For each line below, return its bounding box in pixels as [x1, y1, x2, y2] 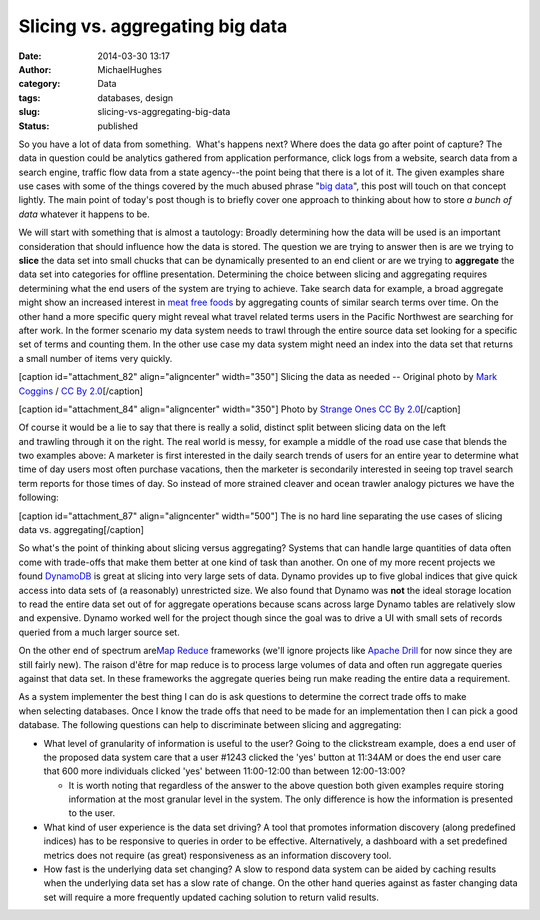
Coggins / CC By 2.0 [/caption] [18, 385, 144, 397]
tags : [18, 91, 41, 104]
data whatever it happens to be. [18, 208, 150, 220]
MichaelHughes [97, 63, 162, 75]
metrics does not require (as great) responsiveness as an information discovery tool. [43, 849, 392, 861]
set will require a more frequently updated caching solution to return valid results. [43, 891, 380, 903]
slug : [18, 106, 40, 118]
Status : [18, 120, 50, 132]
